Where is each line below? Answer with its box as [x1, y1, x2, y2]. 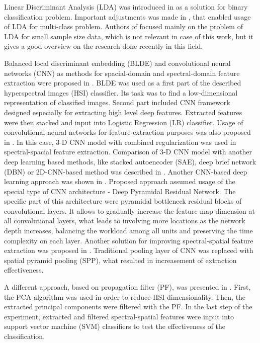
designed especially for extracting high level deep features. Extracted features [4, 107, 242, 117]
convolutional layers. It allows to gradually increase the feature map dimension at [4, 205, 255, 216]
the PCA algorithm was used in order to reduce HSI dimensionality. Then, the [4, 291, 246, 302]
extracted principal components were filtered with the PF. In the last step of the [4, 301, 252, 312]
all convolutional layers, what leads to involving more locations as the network [4, 215, 245, 226]
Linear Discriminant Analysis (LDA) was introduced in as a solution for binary [4, 2, 248, 12]
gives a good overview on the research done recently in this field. [4, 41, 203, 51]
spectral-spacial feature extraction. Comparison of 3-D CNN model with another [4, 146, 252, 157]
